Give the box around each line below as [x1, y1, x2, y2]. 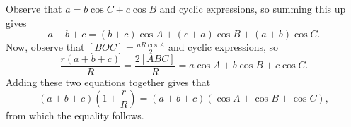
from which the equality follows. [6, 107, 144, 122]
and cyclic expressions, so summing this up [159, 1, 346, 16]
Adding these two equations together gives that [6, 75, 211, 90]
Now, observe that [6, 40, 85, 54]
